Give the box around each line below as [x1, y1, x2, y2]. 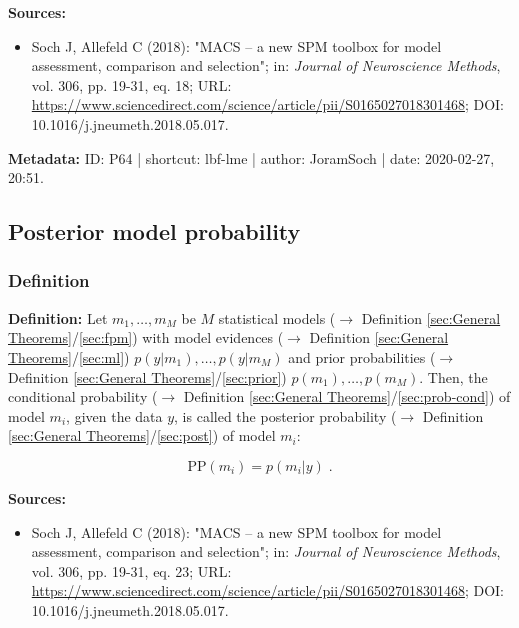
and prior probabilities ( [288, 346, 436, 367]
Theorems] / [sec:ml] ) [8, 346, 130, 367]
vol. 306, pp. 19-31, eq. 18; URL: [31, 74, 232, 95]
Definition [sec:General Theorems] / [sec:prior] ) [8, 366, 287, 387]
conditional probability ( [8, 386, 158, 407]
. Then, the [419, 366, 488, 387]
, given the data [66, 405, 163, 426]
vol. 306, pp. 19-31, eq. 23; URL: [31, 560, 232, 581]
